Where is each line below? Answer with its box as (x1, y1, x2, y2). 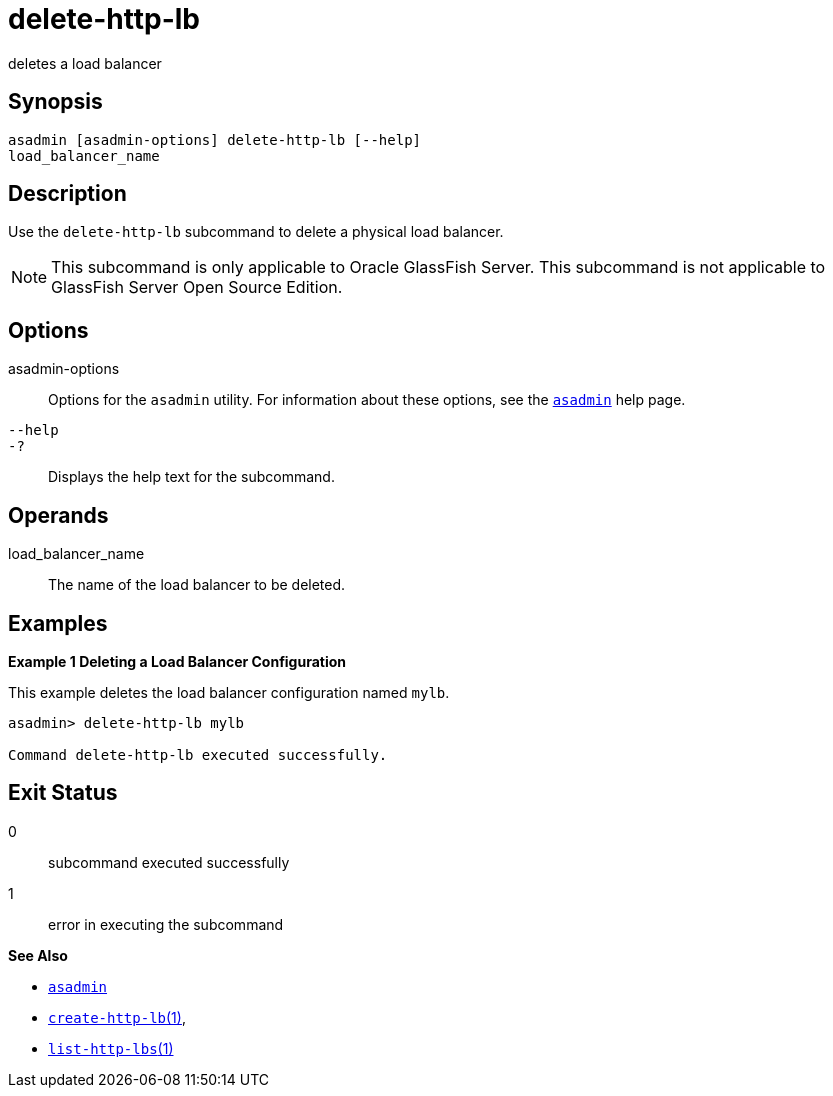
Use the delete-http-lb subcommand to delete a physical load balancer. (8, 223, 504, 241)
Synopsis (8, 89, 103, 115)
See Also (8, 946, 68, 964)
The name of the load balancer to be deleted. (48, 576, 346, 594)
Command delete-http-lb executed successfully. (8, 746, 388, 763)
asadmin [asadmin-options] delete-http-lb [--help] (8, 131, 422, 148)
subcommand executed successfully (48, 853, 290, 871)
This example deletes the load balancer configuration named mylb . (8, 683, 450, 701)
